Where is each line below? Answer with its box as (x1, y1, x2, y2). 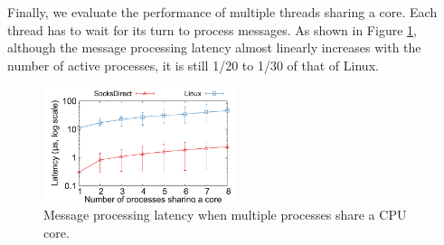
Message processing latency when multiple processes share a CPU (43, 205, 407, 224)
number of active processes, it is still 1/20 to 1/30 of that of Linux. (7, 55, 379, 74)
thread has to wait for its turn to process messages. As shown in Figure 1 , (7, 20, 417, 39)
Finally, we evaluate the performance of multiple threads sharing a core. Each (7, 3, 438, 21)
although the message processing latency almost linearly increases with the (7, 38, 421, 57)
